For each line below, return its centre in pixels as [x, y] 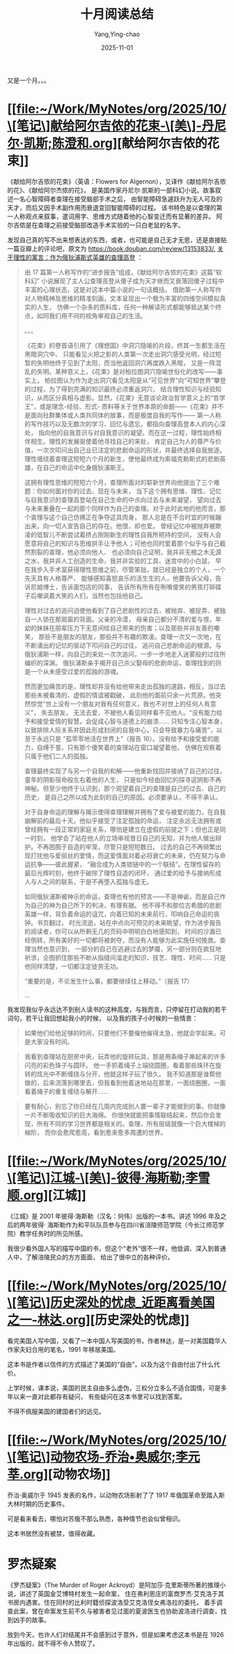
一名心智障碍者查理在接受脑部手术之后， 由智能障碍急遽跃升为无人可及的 [118, 199]
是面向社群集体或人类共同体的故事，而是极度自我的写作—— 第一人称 [123, 415]
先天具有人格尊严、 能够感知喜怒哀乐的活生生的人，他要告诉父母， [120, 578]
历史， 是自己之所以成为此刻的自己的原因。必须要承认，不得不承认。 [123, 797]
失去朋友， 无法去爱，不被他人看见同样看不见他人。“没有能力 [129, 712]
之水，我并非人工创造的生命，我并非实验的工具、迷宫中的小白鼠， [119, 561]
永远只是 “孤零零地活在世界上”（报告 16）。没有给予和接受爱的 [125, 738]
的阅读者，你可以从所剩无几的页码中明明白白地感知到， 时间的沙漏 [120, 931]
